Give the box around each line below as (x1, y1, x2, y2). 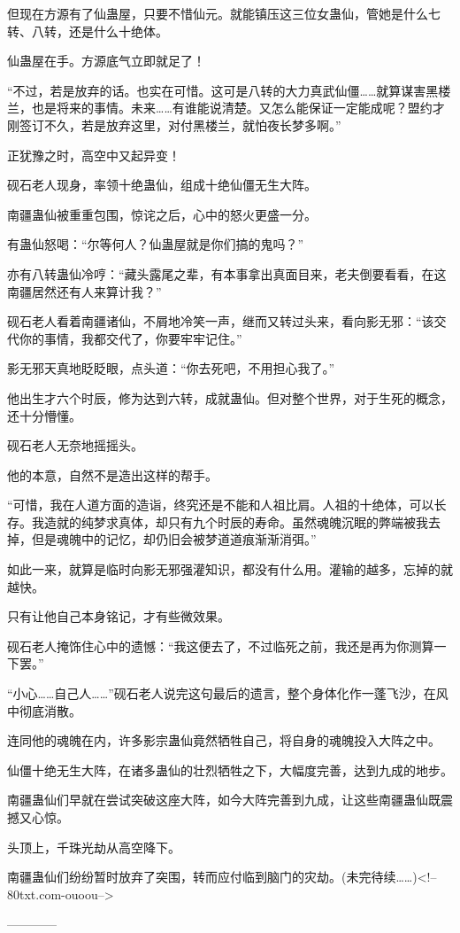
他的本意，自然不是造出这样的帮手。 (7, 465, 218, 484)
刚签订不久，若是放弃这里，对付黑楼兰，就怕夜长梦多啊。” (7, 115, 341, 134)
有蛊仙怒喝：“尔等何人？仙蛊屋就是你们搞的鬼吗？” (7, 235, 304, 253)
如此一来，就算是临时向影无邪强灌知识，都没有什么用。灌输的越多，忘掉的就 (7, 560, 453, 579)
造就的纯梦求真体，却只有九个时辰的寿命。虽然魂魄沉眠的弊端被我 (43, 512, 428, 531)
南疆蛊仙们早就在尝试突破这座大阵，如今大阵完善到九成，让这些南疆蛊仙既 (7, 790, 441, 809)
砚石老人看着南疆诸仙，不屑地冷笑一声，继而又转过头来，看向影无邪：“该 (7, 312, 434, 330)
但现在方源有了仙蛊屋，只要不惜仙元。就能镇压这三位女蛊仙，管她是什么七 (7, 4, 441, 22)
